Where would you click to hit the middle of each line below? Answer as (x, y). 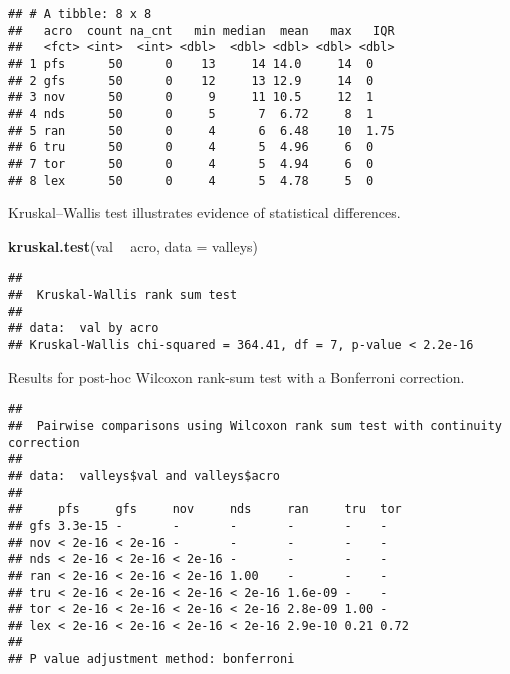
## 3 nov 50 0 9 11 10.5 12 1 (191, 97)
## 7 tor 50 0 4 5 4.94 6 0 (191, 163)
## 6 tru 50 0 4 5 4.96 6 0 (191, 147)
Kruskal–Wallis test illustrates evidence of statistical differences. (204, 212)
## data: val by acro (83, 328)
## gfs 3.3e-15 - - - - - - (198, 525)
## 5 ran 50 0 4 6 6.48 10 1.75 (201, 130)
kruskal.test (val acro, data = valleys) (133, 245)
